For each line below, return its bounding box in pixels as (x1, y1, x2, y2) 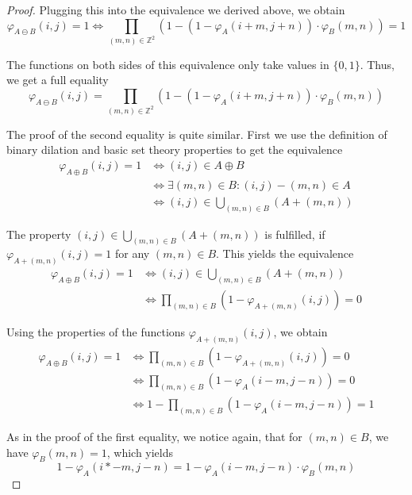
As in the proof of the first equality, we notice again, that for (6, 428, 302, 444)
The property (6, 225, 71, 242)
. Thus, (360, 56, 395, 72)
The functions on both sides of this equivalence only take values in (6, 56, 329, 72)
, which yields (106, 443, 174, 460)
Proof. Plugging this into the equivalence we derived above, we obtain (6, 2, 345, 17)
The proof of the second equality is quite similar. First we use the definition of (6, 125, 387, 142)
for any (115, 245, 150, 262)
